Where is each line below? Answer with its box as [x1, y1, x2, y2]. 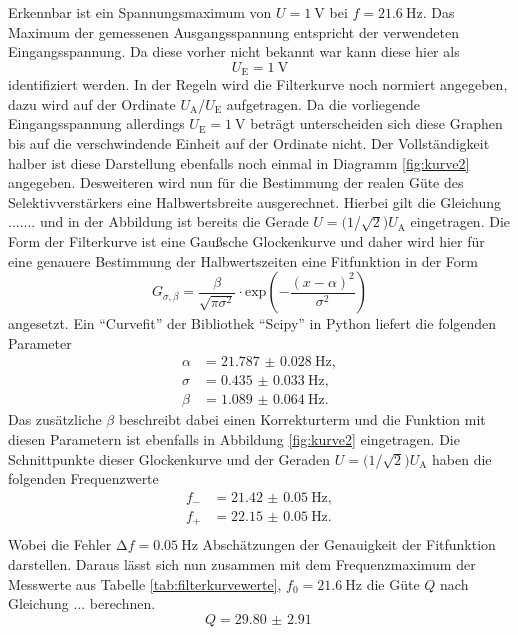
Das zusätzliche [8, 409, 102, 430]
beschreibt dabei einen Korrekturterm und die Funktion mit [118, 409, 486, 430]
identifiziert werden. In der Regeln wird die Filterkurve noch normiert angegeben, [8, 74, 508, 95]
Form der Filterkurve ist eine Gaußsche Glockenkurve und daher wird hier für [8, 230, 485, 251]
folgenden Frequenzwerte [8, 468, 159, 489]
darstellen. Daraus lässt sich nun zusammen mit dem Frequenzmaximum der [8, 553, 476, 574]
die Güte [366, 573, 420, 594]
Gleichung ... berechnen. [8, 593, 156, 614]
